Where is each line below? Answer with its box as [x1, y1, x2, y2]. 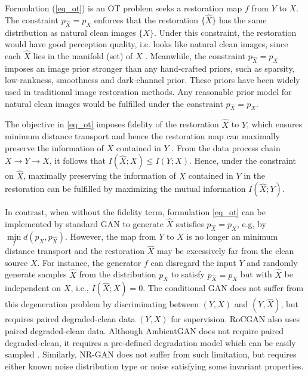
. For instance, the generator [37, 256, 141, 268]
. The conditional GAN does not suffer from [143, 282, 304, 294]
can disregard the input [150, 256, 236, 268]
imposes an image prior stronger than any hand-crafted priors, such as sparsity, [5, 62, 295, 74]
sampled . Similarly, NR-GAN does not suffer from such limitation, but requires [5, 348, 297, 360]
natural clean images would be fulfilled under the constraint [5, 97, 223, 109]
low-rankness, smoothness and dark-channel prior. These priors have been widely [5, 74, 300, 86]
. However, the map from [64, 230, 156, 242]
